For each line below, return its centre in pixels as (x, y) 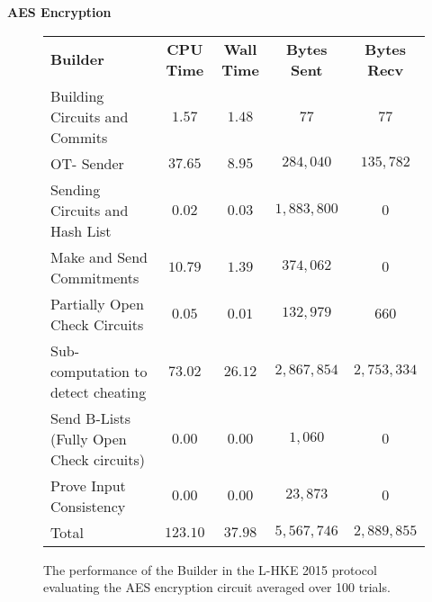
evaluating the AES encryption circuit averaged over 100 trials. (217, 587)
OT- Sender (87, 163)
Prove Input (88, 485)
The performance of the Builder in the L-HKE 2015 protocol (210, 569)
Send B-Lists (91, 418)
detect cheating (99, 391)
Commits (79, 137)
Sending (76, 189)
